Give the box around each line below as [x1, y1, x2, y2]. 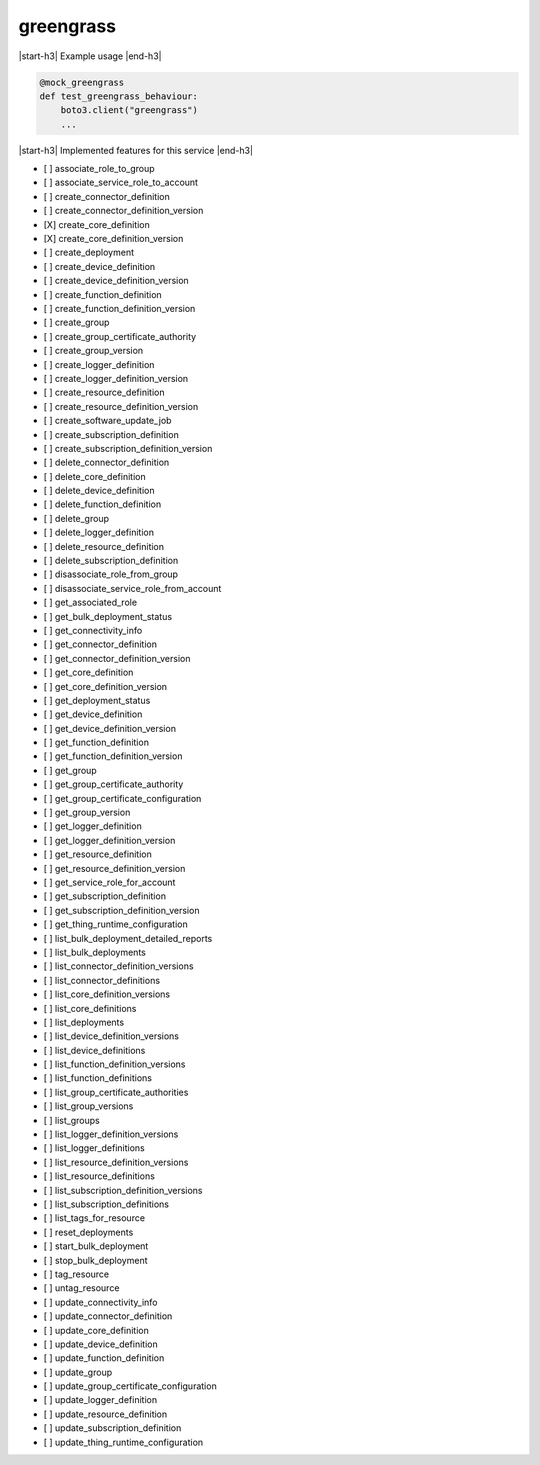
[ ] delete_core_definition [43, 470, 146, 482]
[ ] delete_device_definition [43, 485, 155, 497]
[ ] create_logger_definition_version [43, 372, 189, 384]
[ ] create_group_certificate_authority [43, 330, 197, 342]
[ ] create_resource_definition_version [43, 400, 199, 412]
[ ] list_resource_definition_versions [43, 1156, 189, 1168]
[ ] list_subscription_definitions [43, 1198, 170, 1210]
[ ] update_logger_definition [43, 1394, 158, 1406]
